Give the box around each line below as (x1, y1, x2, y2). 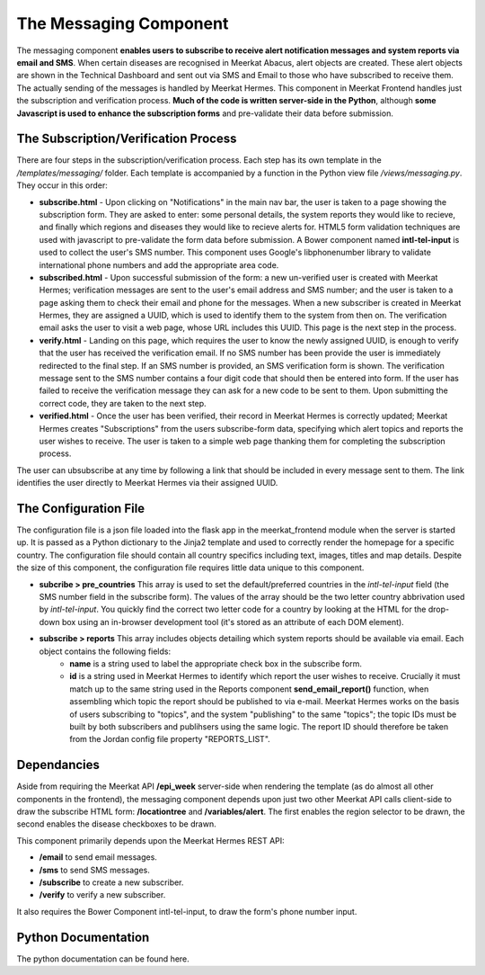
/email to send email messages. (39, 852, 157, 863)
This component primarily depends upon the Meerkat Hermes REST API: (16, 835, 285, 845)
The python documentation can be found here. (16, 953, 190, 964)
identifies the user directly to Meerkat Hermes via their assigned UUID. (16, 478, 278, 488)
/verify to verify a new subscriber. (39, 890, 166, 900)
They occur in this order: (16, 180, 108, 191)
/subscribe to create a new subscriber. (39, 877, 184, 888)
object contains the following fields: (39, 646, 172, 657)
